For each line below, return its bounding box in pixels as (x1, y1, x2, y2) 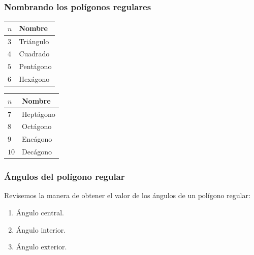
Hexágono (19, 74, 50, 84)
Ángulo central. (16, 207, 64, 217)
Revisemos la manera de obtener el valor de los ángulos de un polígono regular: (4, 190, 250, 201)
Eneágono (22, 134, 52, 144)
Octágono (22, 121, 52, 132)
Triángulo (19, 36, 49, 46)
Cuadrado (19, 48, 50, 59)
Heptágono (22, 108, 55, 119)
